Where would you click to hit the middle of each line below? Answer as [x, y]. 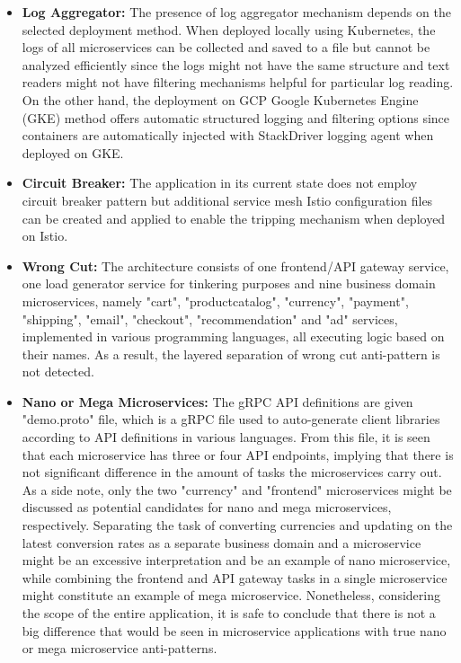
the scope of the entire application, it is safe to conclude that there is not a [229, 613]
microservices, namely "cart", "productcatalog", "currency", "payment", [215, 301]
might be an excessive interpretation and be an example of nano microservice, [236, 560]
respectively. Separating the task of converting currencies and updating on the [237, 525]
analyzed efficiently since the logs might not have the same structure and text [236, 64]
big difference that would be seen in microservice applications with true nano [234, 630]
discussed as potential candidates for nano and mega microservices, [207, 507]
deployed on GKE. [73, 152]
